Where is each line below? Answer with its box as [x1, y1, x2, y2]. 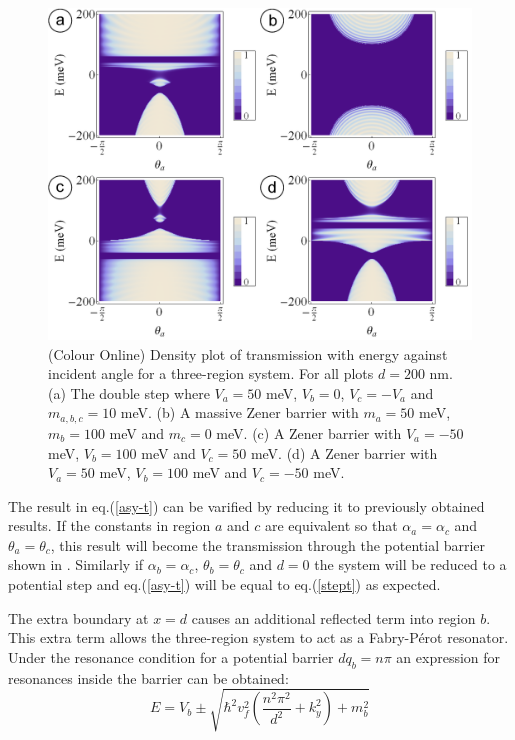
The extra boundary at [8, 607, 149, 628]
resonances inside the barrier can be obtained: [8, 667, 289, 688]
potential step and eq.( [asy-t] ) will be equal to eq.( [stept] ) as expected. [8, 574, 441, 595]
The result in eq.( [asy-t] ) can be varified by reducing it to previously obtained [8, 495, 485, 516]
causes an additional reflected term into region [191, 607, 476, 628]
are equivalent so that [264, 515, 398, 536]
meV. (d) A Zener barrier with [250, 442, 438, 463]
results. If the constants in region [8, 515, 211, 536]
